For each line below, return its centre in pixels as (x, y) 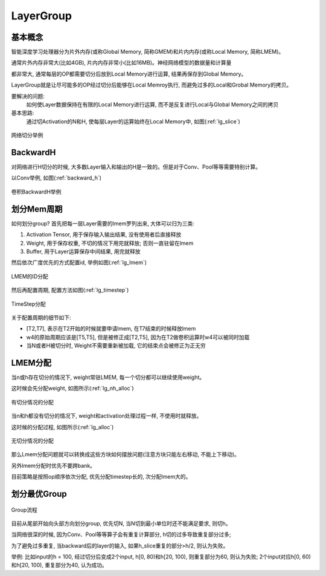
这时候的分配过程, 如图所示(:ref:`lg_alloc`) (62, 427)
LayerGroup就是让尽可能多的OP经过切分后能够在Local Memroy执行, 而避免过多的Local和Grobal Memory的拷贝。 (152, 85)
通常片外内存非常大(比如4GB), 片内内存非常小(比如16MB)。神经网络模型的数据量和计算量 (121, 63)
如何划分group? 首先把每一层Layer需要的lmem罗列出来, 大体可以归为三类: (103, 223)
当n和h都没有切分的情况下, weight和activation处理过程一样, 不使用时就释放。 (107, 416)
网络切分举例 (27, 135)
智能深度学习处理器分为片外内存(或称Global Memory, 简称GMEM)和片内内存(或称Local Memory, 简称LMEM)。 (148, 52)
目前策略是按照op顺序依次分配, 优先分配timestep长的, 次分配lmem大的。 (101, 477)
